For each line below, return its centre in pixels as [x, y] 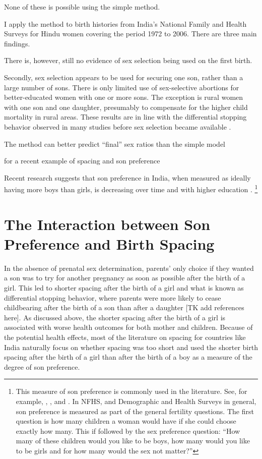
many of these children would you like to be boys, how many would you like [133, 441]
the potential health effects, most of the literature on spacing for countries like [125, 337]
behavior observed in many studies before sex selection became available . [118, 126]
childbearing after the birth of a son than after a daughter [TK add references [124, 307]
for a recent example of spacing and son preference [82, 161]
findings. [17, 43]
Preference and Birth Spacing [109, 243]
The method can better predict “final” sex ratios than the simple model [115, 144]
